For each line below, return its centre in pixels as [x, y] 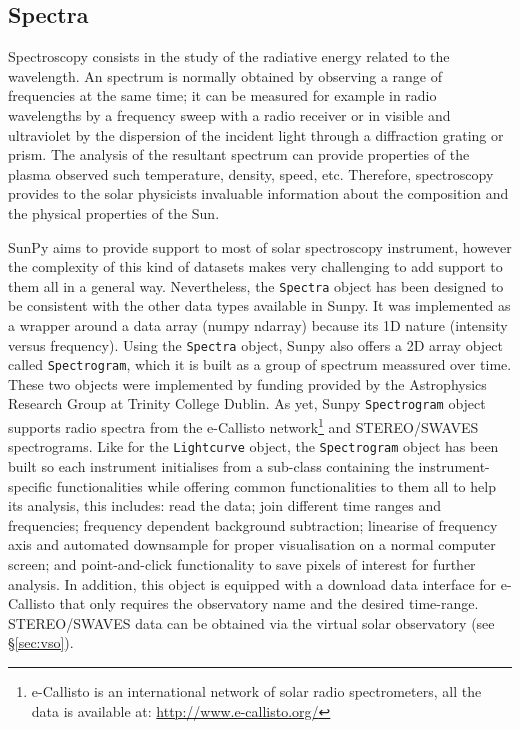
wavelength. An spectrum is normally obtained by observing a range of [225, 75]
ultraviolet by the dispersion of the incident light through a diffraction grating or [256, 134]
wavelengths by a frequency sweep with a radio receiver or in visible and [229, 114]
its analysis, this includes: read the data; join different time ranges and [225, 505]
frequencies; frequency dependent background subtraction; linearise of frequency [253, 524]
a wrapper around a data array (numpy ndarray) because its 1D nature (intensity [258, 324]
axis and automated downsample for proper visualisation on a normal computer [252, 544]
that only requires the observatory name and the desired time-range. [269, 603]
